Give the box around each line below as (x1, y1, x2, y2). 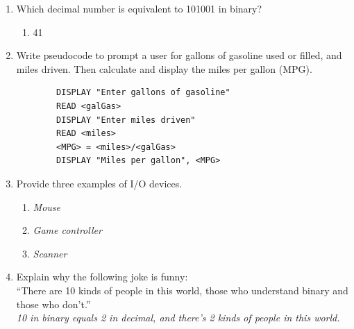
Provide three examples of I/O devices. (16, 176, 183, 190)
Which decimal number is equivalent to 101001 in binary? (16, 1, 262, 15)
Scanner (33, 246, 67, 260)
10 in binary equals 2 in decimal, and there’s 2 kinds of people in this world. (16, 310, 340, 325)
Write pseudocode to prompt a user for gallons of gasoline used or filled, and (16, 48, 342, 62)
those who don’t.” (16, 296, 91, 311)
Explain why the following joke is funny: (16, 269, 188, 284)
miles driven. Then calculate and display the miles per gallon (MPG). (16, 61, 312, 76)
